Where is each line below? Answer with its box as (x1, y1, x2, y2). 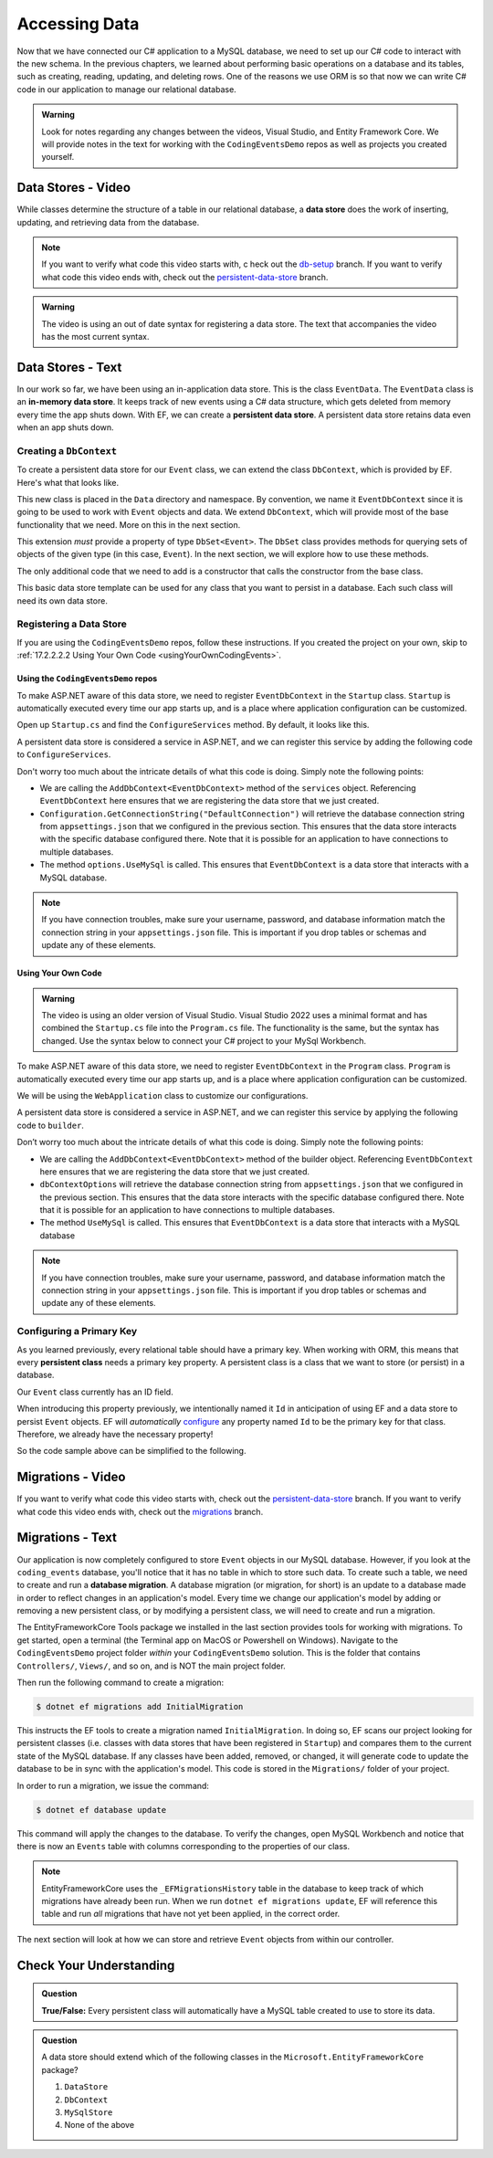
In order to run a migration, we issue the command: (16, 1780, 210, 1791)
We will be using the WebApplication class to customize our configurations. (16, 1090, 309, 1100)
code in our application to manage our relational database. (16, 83, 236, 95)
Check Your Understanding (16, 1957, 175, 1973)
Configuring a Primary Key (16, 1325, 138, 1338)
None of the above (64, 2120, 135, 2131)
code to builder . (16, 1120, 84, 1131)
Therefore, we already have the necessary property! (16, 1428, 214, 1439)
